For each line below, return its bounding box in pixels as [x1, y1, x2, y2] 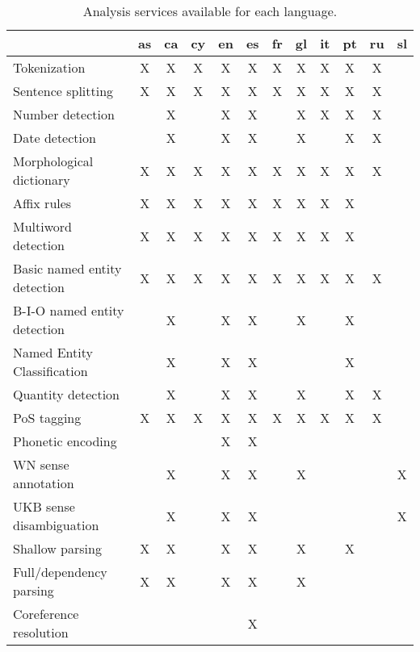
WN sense [13, 455, 69, 474]
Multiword [13, 217, 72, 236]
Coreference [13, 604, 79, 623]
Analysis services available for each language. [82, 2, 338, 20]
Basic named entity [13, 259, 122, 278]
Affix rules [13, 194, 72, 212]
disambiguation [13, 516, 99, 534]
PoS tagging [13, 408, 82, 427]
